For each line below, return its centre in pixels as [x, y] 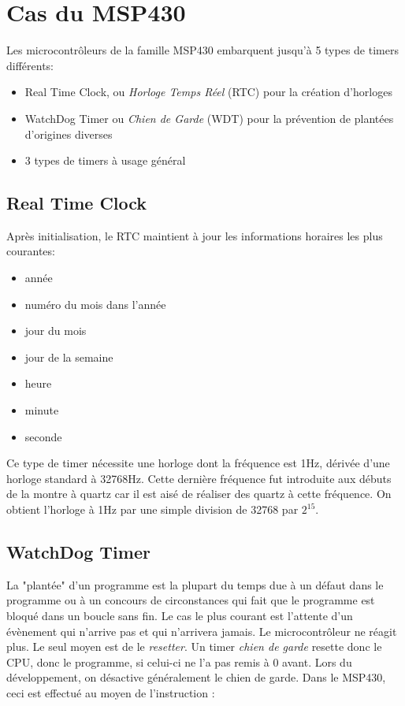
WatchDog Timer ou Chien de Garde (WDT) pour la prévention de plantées [209, 118]
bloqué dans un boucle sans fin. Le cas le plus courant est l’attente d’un [180, 615]
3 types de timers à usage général [105, 160]
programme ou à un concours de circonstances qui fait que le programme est [191, 600]
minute [42, 410]
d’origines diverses [69, 134]
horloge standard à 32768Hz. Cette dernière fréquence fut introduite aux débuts [199, 478]
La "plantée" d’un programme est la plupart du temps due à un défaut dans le [195, 584]
